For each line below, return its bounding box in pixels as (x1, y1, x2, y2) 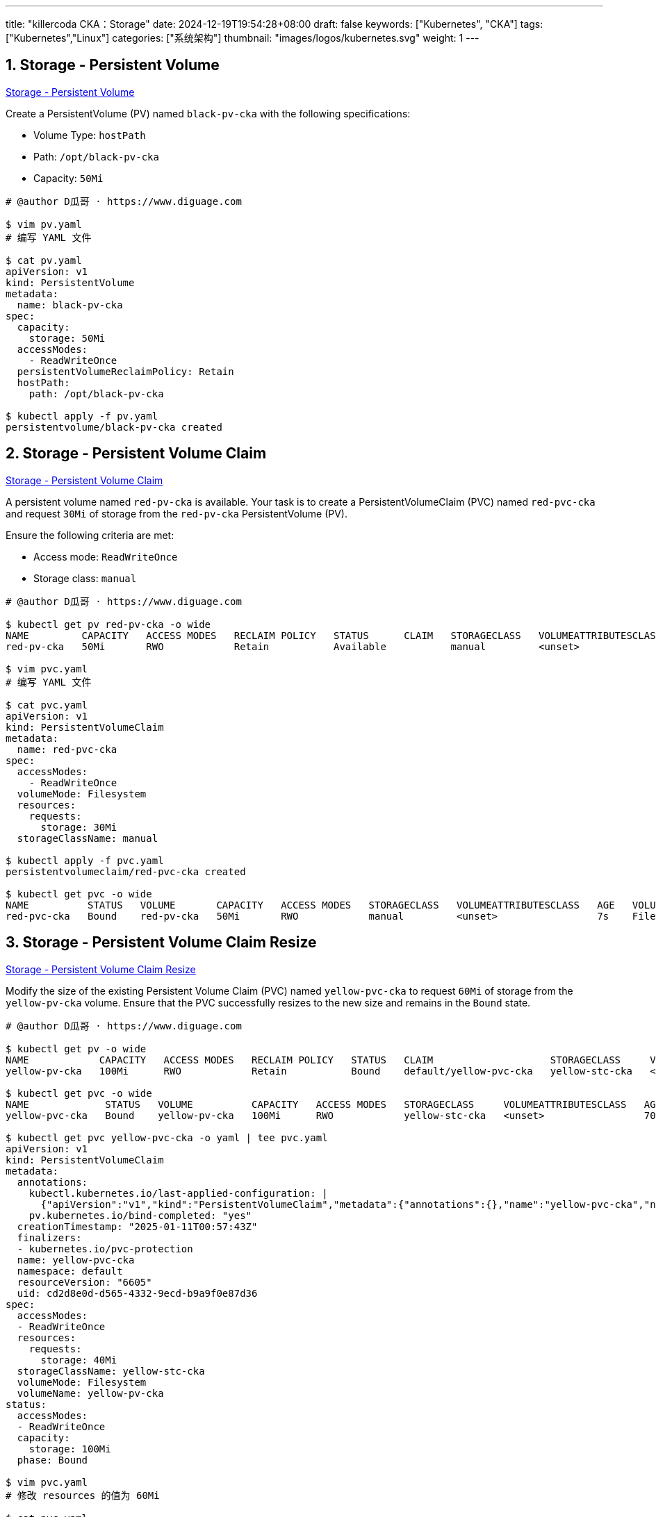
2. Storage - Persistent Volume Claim (6, 445, 267, 463)
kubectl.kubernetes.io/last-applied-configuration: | (28, 1187, 328, 1199)
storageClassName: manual (17, 832, 158, 844)
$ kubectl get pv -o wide (6, 1043, 147, 1054)
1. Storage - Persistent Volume (6, 56, 220, 74)
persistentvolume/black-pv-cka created (6, 421, 222, 433)
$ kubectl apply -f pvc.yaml (6, 854, 164, 866)
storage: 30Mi (40, 821, 117, 833)
